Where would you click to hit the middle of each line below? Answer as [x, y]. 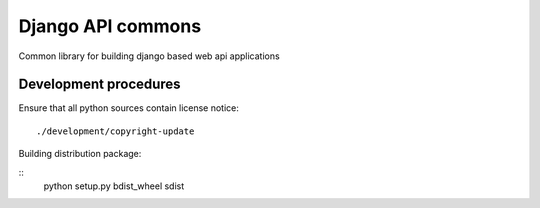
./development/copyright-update [115, 131]
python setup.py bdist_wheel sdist [114, 186]
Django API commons [110, 26]
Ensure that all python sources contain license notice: [129, 108]
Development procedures [99, 84]
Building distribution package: [80, 154]
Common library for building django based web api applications [149, 56]
